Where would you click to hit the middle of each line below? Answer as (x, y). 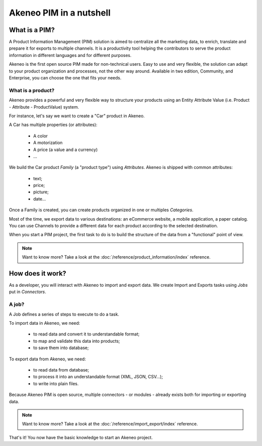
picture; (41, 192)
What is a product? (32, 90)
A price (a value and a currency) (65, 149)
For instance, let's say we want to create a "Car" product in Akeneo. (77, 116)
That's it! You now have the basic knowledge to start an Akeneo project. (81, 437)
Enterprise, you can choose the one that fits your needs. (65, 78)
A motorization (48, 143)
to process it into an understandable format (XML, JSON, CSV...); (98, 377)
